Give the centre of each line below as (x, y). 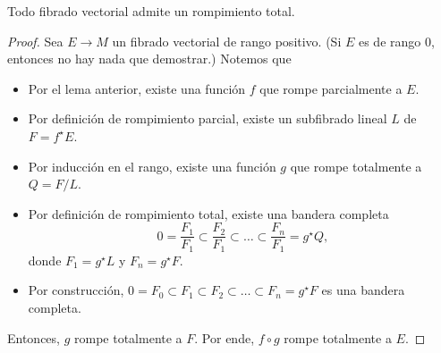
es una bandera (363, 290)
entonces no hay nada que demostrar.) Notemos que (149, 59)
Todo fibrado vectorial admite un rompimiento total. (151, 11)
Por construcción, (76, 290)
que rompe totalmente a (356, 166)
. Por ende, (225, 337)
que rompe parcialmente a (331, 88)
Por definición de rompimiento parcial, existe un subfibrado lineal (208, 118)
